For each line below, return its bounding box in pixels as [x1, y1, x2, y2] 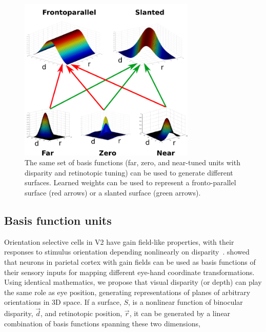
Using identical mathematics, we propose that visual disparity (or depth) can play [4, 277, 262, 287]
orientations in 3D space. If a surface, [4, 297, 121, 307]
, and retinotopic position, [40, 308, 122, 319]
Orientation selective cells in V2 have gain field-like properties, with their [4, 236, 234, 247]
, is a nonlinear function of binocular [128, 297, 243, 307]
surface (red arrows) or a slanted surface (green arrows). [25, 187, 201, 198]
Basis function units [4, 212, 112, 228]
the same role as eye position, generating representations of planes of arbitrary [4, 286, 251, 297]
